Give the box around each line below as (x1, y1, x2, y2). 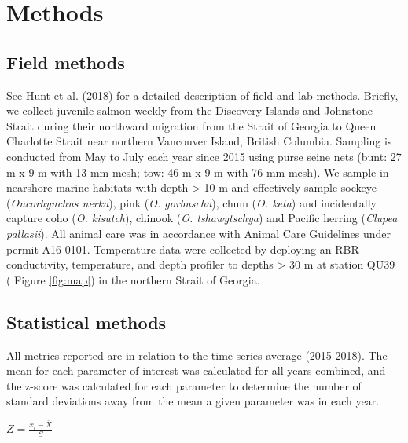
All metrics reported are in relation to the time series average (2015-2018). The (6, 346, 388, 363)
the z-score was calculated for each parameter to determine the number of (6, 377, 362, 394)
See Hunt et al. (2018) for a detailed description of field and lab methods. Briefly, (6, 86, 399, 103)
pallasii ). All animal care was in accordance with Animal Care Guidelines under (6, 225, 391, 241)
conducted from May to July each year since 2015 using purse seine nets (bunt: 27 (6, 148, 402, 164)
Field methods (6, 49, 125, 74)
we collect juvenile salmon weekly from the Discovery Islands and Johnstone (6, 102, 373, 119)
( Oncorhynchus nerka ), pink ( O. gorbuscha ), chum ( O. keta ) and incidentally (6, 194, 377, 211)
